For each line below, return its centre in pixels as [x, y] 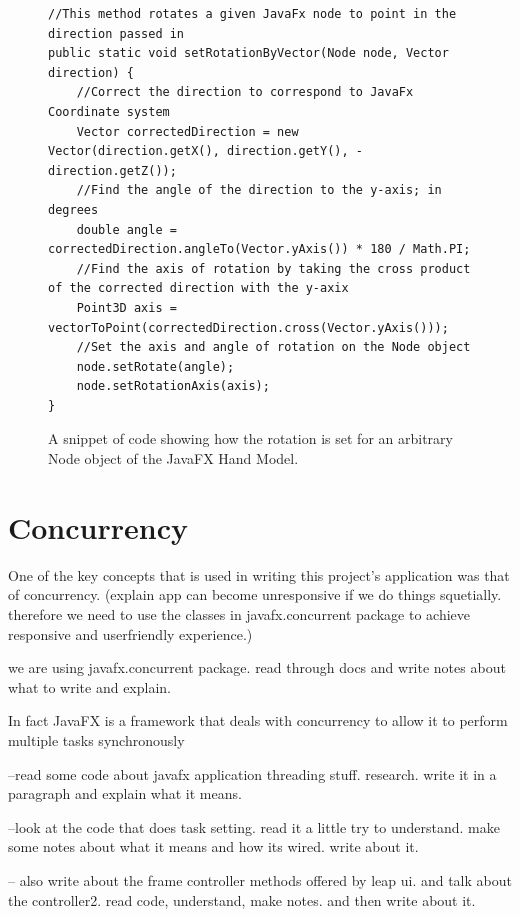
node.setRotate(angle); [155, 366]
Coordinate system [109, 111]
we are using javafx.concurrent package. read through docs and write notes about [257, 667]
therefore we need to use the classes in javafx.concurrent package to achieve [239, 613]
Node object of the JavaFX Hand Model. [173, 458]
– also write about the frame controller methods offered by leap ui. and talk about [260, 879]
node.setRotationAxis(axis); [173, 386]
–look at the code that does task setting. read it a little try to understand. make [254, 826]
